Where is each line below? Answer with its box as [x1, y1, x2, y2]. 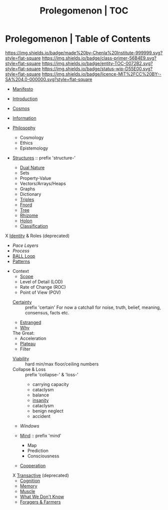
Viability [12, 355, 29, 361]
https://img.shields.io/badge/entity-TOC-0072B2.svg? [41, 60, 153, 66]
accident [32, 413, 51, 419]
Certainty [12, 299, 32, 305]
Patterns [12, 258, 30, 264]
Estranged [19, 319, 41, 325]
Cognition [19, 477, 40, 483]
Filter [19, 346, 31, 352]
